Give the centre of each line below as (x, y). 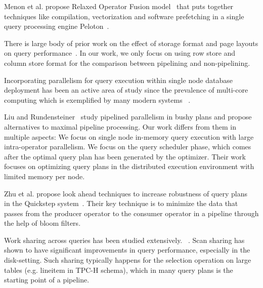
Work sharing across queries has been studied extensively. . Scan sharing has (124, 240)
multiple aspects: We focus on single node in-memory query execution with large (129, 136)
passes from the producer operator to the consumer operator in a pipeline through (131, 213)
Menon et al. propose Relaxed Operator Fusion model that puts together (119, 6)
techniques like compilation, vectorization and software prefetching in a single (124, 16)
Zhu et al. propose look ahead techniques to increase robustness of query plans (126, 193)
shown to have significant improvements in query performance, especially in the (127, 250)
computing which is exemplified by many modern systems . (97, 99)
